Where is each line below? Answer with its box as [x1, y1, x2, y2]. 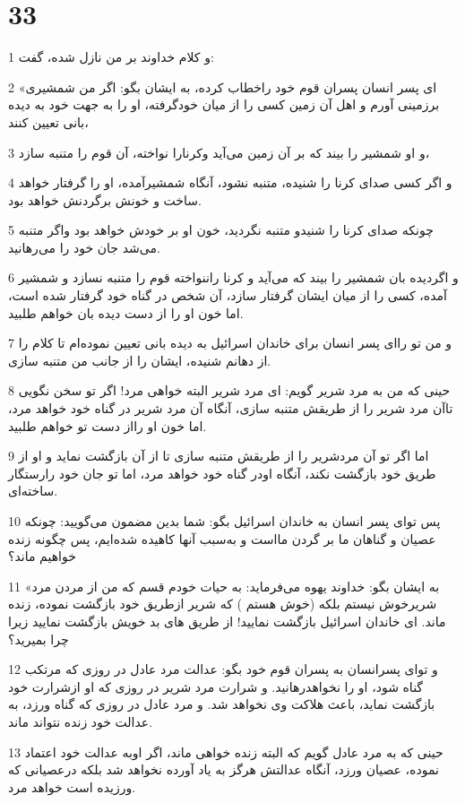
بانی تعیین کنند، [8, 112, 89, 131]
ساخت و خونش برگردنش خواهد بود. [8, 190, 202, 209]
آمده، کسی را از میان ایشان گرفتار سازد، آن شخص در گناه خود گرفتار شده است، [8, 286, 447, 305]
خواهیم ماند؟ [8, 547, 76, 566]
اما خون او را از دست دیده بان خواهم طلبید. [8, 303, 244, 322]
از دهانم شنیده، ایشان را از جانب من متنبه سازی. [8, 350, 271, 369]
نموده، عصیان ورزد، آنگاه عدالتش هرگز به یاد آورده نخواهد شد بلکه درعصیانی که [8, 760, 439, 779]
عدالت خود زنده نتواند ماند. [8, 712, 153, 730]
